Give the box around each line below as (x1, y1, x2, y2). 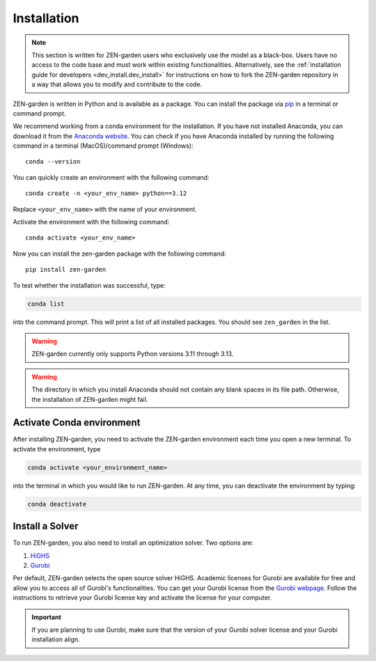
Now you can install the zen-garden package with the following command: (13, 249, 226, 258)
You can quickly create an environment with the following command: (13, 173, 210, 181)
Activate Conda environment (13, 417, 141, 428)
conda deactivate (27, 500, 87, 508)
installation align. (31, 635, 80, 644)
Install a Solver (13, 520, 79, 532)
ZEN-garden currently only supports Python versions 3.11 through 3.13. (31, 350, 234, 358)
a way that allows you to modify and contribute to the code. (31, 80, 203, 88)
